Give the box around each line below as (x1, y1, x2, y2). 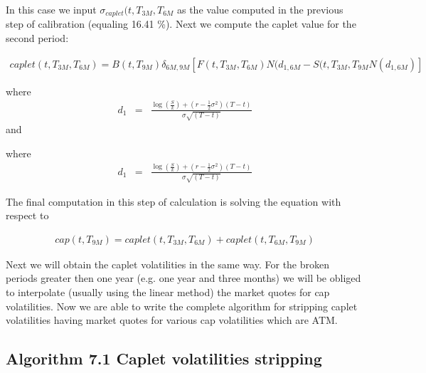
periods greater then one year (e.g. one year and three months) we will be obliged (6, 270, 361, 285)
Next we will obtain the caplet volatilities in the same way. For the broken (6, 256, 330, 271)
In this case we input (6, 2, 97, 16)
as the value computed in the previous (176, 2, 344, 16)
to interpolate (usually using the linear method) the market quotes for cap (6, 284, 330, 299)
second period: (6, 31, 69, 46)
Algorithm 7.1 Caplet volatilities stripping (6, 347, 322, 369)
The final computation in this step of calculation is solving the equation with (6, 194, 341, 209)
